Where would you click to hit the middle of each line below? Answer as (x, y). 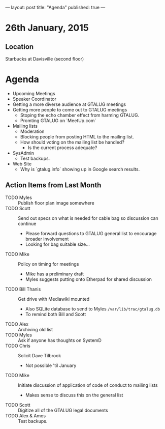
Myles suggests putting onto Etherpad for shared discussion (89, 279)
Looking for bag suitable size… (58, 244)
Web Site (22, 164)
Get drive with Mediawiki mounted (54, 299)
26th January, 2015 (47, 28)
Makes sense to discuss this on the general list (74, 395)
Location (20, 47)
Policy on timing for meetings (48, 264)
